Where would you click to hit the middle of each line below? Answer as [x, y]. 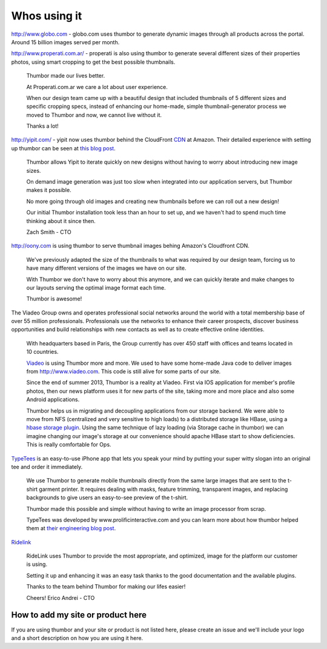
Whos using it [47, 16]
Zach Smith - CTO [49, 232]
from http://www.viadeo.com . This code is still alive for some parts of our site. [124, 371]
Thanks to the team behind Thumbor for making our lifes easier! [106, 587]
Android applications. [53, 399]
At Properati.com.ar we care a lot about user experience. [97, 87]
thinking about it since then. [61, 221]
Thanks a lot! [42, 126]
